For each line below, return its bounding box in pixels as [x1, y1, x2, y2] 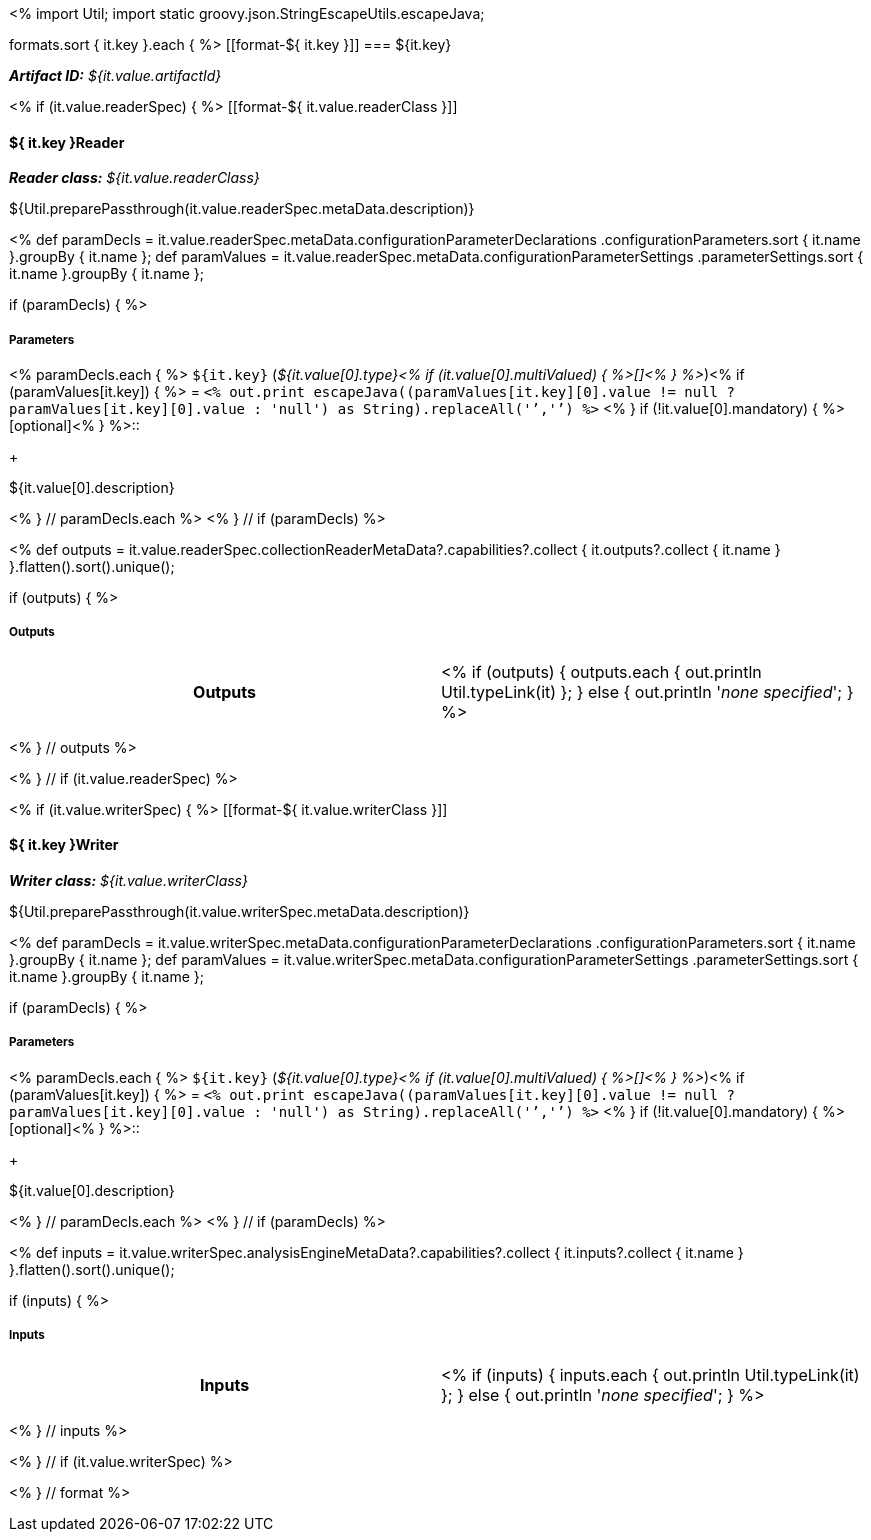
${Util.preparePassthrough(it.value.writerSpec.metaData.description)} [9, 903, 470, 920]
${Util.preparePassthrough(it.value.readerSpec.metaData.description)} [9, 200, 475, 218]
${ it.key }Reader [9, 133, 125, 151]
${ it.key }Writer [9, 836, 119, 854]
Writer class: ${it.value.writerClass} [9, 872, 248, 889]
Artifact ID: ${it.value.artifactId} [9, 67, 222, 84]
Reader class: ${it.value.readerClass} [9, 169, 260, 187]
